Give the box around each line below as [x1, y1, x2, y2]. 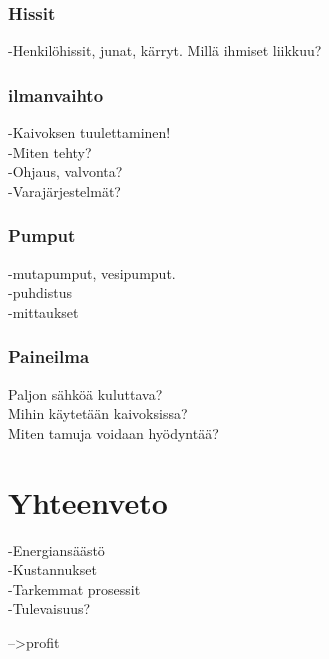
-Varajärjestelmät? [8, 180, 121, 201]
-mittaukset [8, 301, 79, 322]
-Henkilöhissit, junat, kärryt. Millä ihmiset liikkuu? [8, 40, 322, 61]
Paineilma [8, 344, 90, 369]
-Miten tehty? [8, 141, 92, 162]
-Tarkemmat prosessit [8, 578, 141, 599]
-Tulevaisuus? [8, 598, 91, 619]
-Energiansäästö [8, 539, 105, 560]
